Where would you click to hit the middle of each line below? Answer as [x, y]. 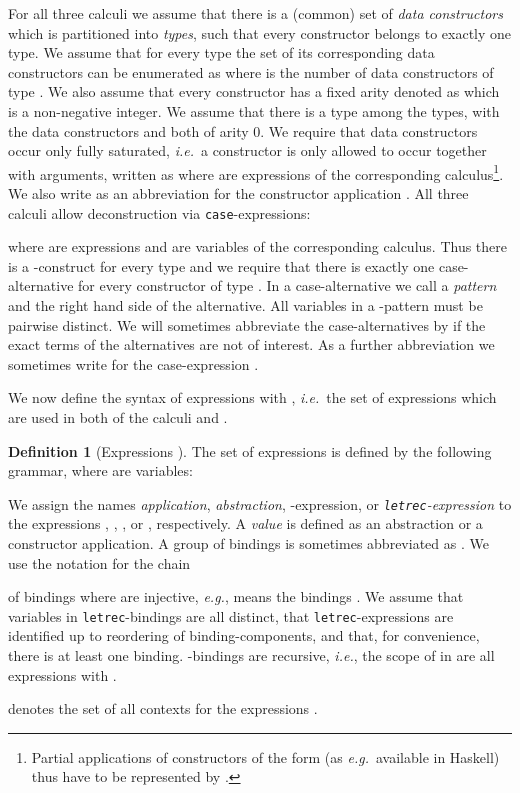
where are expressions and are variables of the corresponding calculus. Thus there [257, 246]
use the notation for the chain [99, 562]
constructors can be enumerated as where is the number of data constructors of [251, 71]
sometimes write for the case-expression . [133, 363]
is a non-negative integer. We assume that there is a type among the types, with [254, 110]
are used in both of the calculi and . [118, 417]
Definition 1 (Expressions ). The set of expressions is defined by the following [250, 450]
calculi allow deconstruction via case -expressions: [159, 212]
